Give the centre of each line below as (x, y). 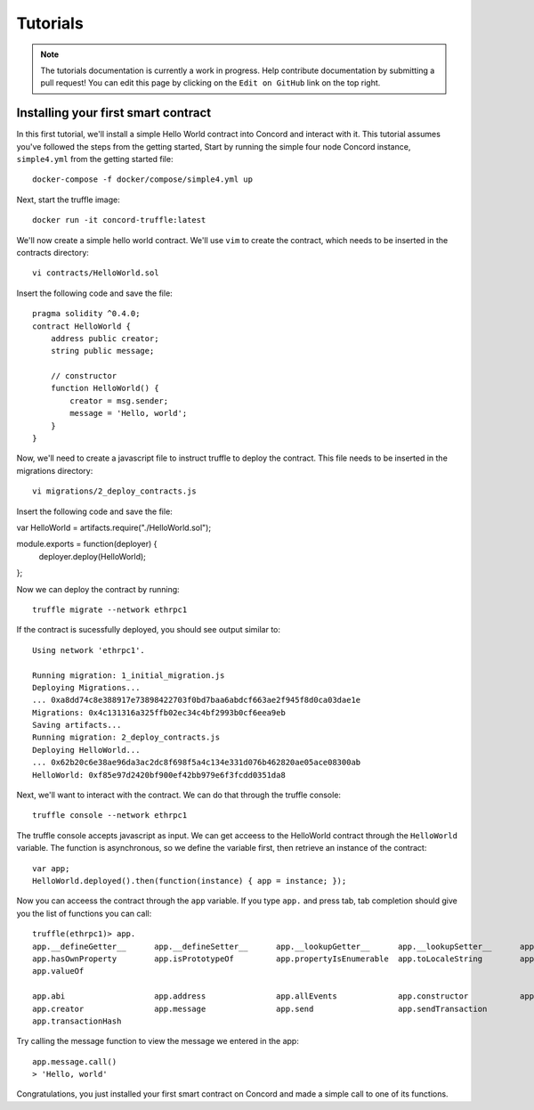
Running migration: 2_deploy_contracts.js (126, 738)
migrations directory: (55, 470)
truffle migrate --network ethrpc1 (110, 609)
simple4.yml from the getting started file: (95, 159)
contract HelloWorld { (82, 326)
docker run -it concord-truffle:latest (119, 220)
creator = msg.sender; (119, 400)
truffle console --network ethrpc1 (110, 816)
